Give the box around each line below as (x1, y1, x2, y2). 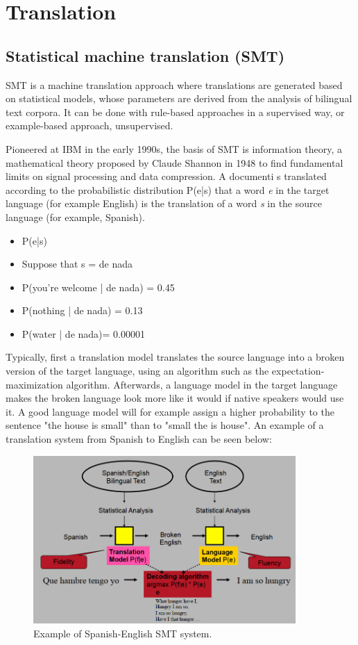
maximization (6, 377, 63, 391)
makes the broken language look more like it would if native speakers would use (6, 391, 344, 405)
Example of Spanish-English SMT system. (33, 626, 212, 641)
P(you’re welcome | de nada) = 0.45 (22, 279, 175, 294)
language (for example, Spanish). (6, 209, 145, 224)
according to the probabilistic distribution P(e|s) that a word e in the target (6, 182, 330, 197)
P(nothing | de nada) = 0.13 (22, 303, 143, 318)
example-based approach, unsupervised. (6, 118, 173, 133)
